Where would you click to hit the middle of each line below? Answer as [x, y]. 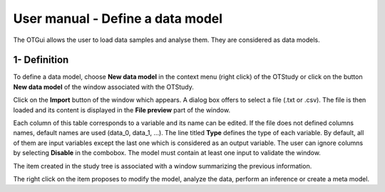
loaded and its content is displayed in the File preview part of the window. [122, 110]
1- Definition [41, 60]
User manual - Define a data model [118, 18]
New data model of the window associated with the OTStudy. [103, 87]
